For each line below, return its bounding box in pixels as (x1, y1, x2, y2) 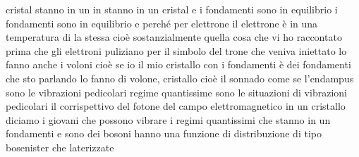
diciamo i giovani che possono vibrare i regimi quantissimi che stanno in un (6, 112, 331, 127)
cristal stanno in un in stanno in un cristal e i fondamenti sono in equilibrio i (6, 2, 338, 16)
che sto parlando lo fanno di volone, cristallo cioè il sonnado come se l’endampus (6, 70, 354, 85)
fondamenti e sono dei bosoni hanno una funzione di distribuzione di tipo (6, 126, 322, 141)
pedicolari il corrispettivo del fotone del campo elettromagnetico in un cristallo (6, 99, 346, 113)
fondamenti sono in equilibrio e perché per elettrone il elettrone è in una (6, 15, 318, 30)
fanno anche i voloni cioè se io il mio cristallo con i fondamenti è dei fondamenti (6, 57, 351, 72)
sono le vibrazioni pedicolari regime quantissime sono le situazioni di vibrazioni (6, 84, 347, 99)
